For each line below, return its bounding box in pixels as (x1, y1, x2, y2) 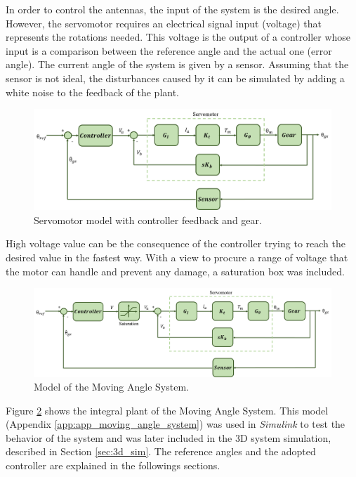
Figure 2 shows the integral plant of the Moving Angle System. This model (6, 403, 329, 417)
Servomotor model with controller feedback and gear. (34, 212, 262, 227)
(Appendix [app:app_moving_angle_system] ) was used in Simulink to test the (6, 417, 345, 431)
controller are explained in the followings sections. (6, 458, 220, 473)
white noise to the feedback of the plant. (6, 84, 180, 99)
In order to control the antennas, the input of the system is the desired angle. (6, 2, 339, 16)
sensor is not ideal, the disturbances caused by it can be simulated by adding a (6, 70, 345, 85)
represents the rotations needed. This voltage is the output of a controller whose (6, 30, 351, 44)
